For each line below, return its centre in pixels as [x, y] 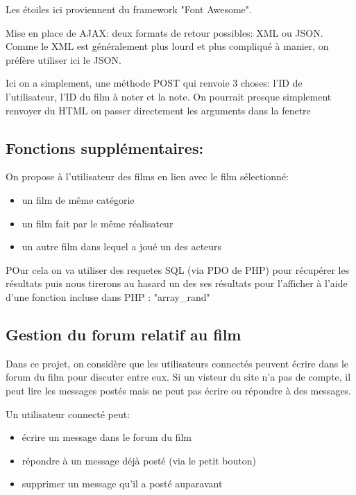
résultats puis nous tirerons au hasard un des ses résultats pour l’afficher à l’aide [177, 283]
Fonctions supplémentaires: [105, 147]
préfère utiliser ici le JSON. [63, 59]
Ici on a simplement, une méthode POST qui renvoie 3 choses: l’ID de [154, 83]
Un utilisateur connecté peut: [68, 414]
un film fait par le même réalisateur [98, 223]
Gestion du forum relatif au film [124, 334]
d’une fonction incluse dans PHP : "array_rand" [108, 296]
